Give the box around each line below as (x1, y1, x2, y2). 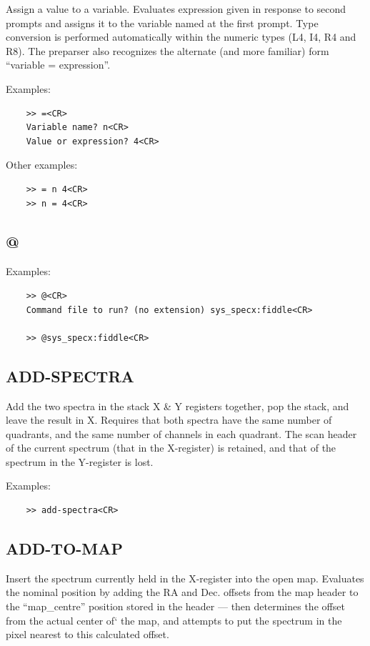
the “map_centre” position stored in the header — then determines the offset (6, 599, 345, 614)
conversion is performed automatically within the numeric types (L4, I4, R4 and (6, 29, 356, 44)
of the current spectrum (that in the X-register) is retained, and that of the (6, 440, 336, 455)
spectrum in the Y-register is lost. (6, 454, 154, 469)
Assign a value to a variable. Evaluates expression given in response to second (6, 1, 346, 16)
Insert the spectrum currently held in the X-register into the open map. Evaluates (6, 570, 364, 585)
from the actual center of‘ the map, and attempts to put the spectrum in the (6, 612, 342, 627)
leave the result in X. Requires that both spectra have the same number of (6, 412, 332, 427)
